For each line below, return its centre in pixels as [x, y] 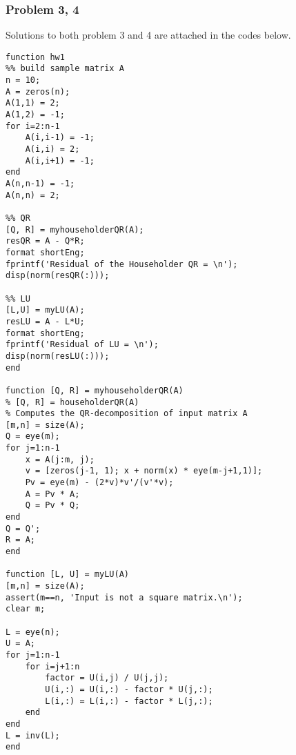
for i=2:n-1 [33, 126]
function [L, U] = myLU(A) [67, 575]
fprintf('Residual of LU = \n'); [82, 345]
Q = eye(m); [33, 437]
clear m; [26, 609]
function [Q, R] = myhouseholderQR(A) [95, 390]
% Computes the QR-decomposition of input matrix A [127, 414]
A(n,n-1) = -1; [40, 184]
